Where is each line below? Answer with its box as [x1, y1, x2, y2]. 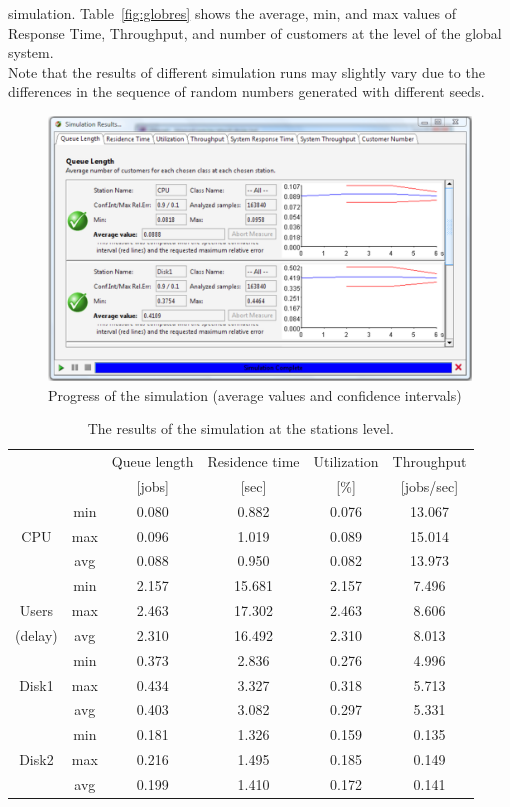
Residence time [207, 451, 300, 471]
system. [8, 42, 54, 63]
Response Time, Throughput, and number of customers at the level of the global [8, 22, 502, 43]
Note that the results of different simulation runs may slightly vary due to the [8, 61, 485, 82]
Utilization [313, 451, 379, 471]
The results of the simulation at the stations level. [87, 418, 394, 439]
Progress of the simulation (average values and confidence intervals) [48, 384, 462, 405]
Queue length [111, 451, 194, 471]
